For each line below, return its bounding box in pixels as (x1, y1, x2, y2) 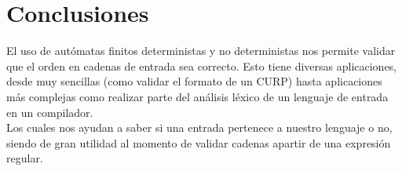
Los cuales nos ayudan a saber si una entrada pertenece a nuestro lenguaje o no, (6, 119, 393, 136)
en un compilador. (6, 104, 93, 120)
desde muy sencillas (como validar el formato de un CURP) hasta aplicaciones (6, 73, 382, 89)
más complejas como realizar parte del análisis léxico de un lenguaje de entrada (6, 88, 389, 104)
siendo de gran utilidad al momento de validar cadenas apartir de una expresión (6, 134, 391, 151)
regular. (6, 150, 43, 166)
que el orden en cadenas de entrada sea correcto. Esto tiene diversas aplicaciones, (6, 57, 397, 74)
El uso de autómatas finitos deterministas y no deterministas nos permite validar (6, 42, 396, 59)
